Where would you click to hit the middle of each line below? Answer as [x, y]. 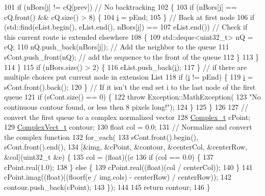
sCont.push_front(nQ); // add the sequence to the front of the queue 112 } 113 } [132, 56]
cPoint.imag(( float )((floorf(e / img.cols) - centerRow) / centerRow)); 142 [118, 177]
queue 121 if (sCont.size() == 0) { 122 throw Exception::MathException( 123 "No [132, 97]
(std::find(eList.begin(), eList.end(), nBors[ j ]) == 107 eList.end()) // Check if [126, 27]
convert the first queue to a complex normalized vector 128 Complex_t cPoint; [127, 117]
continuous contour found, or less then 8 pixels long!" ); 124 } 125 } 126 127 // [126, 106]
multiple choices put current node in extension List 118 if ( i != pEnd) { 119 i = [129, 77]
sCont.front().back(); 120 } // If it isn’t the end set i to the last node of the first [130, 87]
